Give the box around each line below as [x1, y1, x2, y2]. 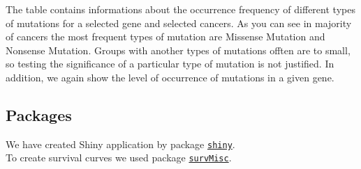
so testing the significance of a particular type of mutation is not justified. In [6, 56, 334, 71]
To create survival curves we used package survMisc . [6, 150, 232, 165]
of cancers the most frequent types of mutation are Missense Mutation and [6, 29, 325, 44]
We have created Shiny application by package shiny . [6, 136, 235, 151]
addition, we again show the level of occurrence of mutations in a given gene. [6, 70, 334, 84]
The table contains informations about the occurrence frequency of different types [6, 2, 355, 16]
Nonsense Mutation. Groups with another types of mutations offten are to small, [6, 42, 351, 57]
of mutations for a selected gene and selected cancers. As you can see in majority [6, 15, 352, 30]
